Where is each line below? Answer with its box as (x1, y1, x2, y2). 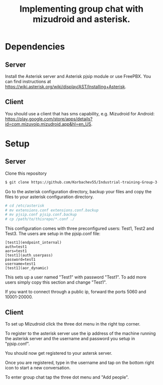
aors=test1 (5, 249, 27, 254)
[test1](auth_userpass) (5, 253, 53, 258)
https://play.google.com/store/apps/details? (5, 116, 93, 122)
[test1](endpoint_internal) (5, 240, 62, 245)
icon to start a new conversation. (5, 365, 71, 370)
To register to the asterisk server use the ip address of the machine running (5, 330, 156, 336)
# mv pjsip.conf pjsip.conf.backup (5, 212, 77, 217)
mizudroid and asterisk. (33, 14, 130, 25)
